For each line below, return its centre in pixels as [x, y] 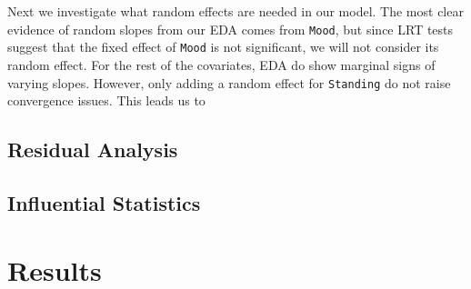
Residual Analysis [93, 149]
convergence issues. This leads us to [106, 100]
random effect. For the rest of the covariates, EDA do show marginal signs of [221, 64]
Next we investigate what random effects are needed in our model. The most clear [235, 11]
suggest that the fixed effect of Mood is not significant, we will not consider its [223, 47]
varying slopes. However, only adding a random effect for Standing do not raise [229, 82]
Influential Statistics [104, 202]
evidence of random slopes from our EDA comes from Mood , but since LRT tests [230, 29]
